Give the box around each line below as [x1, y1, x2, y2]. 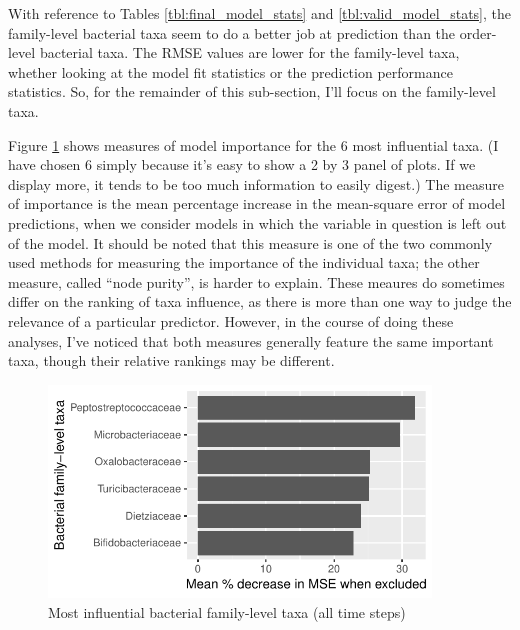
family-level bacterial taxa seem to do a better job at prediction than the [8, 22, 456, 43]
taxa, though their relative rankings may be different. [8, 350, 335, 371]
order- [459, 22, 497, 43]
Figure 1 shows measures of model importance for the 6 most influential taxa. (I [8, 134, 499, 155]
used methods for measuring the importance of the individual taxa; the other [8, 252, 480, 273]
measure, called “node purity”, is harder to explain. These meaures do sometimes [8, 271, 505, 292]
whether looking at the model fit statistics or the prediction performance [8, 61, 453, 82]
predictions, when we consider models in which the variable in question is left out [8, 212, 507, 233]
